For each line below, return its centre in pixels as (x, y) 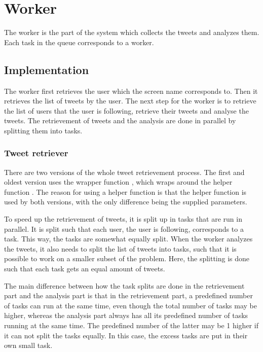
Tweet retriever (36, 153)
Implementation (47, 69)
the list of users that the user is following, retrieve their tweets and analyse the (126, 110)
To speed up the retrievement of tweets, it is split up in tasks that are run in (123, 219)
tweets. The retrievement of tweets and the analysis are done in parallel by (120, 120)
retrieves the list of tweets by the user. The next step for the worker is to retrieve (130, 101)
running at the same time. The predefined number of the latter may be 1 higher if (131, 325)
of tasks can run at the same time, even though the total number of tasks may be (130, 305)
